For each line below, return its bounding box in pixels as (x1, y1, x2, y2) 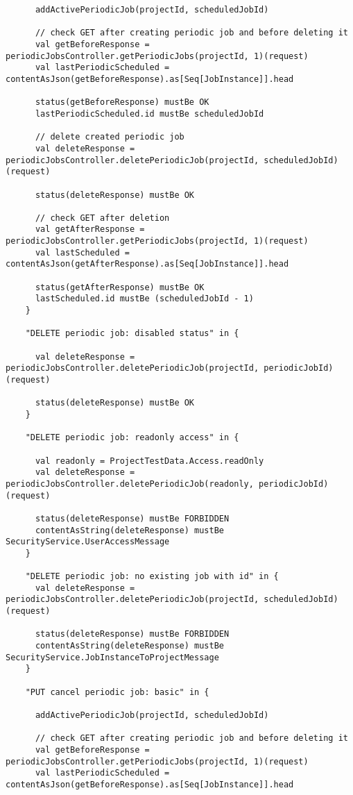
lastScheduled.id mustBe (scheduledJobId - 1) (35, 294, 254, 304)
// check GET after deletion (35, 212, 170, 223)
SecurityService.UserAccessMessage (6, 537, 170, 547)
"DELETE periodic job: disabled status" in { (25, 328, 239, 339)
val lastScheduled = (35, 247, 130, 258)
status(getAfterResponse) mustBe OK (35, 282, 205, 292)
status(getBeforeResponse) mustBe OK (35, 97, 209, 108)
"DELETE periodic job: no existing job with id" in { (25, 571, 279, 582)
